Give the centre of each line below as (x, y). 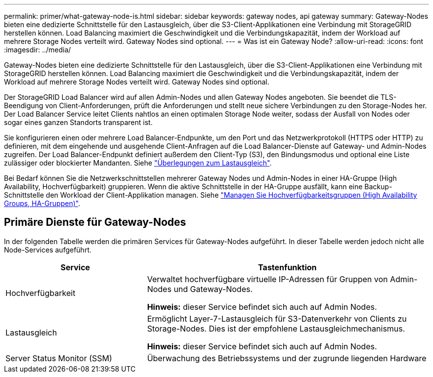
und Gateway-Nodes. (213, 289)
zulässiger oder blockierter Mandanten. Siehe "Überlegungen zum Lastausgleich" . (138, 163)
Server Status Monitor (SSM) (59, 358)
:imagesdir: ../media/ (38, 50)
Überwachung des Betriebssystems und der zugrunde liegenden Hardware (287, 358)
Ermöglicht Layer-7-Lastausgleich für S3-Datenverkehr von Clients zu (277, 318)
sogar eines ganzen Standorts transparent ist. (78, 122)
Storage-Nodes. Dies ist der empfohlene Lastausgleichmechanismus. (276, 328)
